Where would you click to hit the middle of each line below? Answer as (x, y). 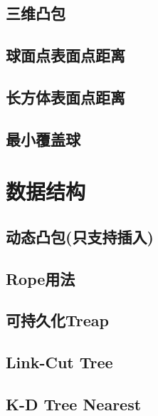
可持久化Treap (57, 320)
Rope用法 (41, 278)
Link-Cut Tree (59, 362)
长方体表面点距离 (65, 97)
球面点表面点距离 (65, 55)
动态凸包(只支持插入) (80, 236)
